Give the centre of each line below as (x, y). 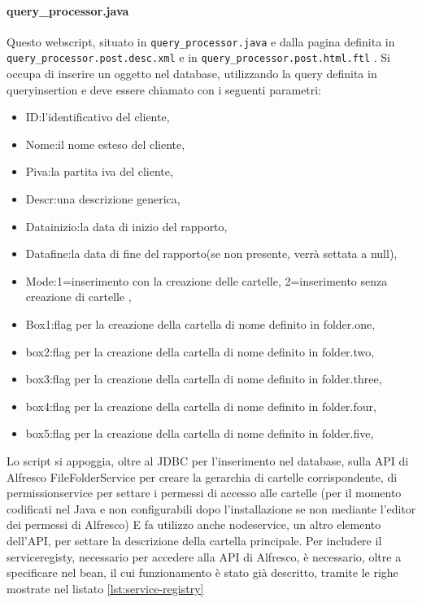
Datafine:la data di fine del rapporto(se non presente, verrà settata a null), (211, 253)
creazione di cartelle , (78, 297)
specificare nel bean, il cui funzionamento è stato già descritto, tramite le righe (202, 572)
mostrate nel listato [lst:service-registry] (105, 588)
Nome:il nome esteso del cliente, (105, 144)
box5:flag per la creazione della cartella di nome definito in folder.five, (200, 433)
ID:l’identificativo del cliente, (98, 117)
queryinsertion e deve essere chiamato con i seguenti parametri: (164, 89)
